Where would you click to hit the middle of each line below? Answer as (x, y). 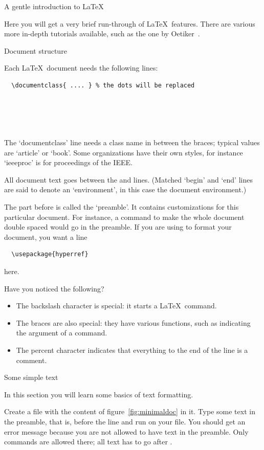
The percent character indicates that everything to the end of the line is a (132, 350)
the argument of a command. (62, 333)
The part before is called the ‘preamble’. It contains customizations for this (122, 206)
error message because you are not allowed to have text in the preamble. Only (126, 431)
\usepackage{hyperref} (50, 254)
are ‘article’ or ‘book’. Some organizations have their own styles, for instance (124, 152)
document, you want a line (46, 237)
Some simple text (31, 377)
